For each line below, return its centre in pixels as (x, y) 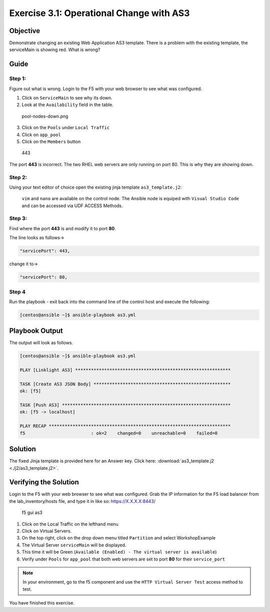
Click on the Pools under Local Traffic (66, 128)
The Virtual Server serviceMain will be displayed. (74, 545)
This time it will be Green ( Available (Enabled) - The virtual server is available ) (119, 552)
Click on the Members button (51, 141)
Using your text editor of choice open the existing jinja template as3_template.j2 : (95, 187)
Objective (25, 31)
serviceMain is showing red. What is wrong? (55, 50)
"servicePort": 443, (45, 251)
